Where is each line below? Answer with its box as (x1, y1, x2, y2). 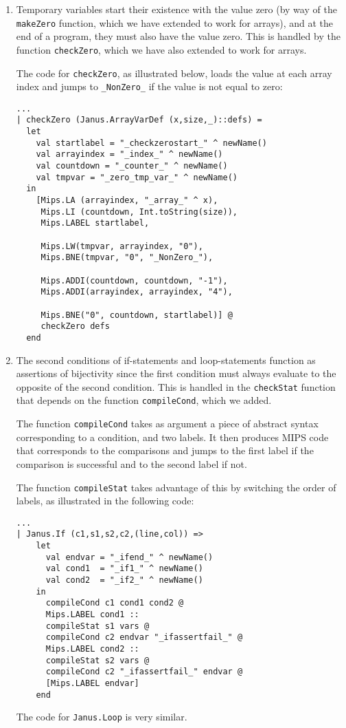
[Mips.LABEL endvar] (45, 678, 139, 688)
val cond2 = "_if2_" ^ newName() (45, 575, 203, 586)
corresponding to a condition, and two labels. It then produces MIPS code (16, 429, 329, 444)
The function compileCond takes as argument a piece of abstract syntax (16, 416, 319, 431)
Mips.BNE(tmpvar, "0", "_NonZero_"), (41, 253, 214, 263)
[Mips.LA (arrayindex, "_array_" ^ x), (36, 195, 218, 206)
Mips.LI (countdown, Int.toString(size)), (41, 206, 238, 217)
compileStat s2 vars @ (45, 655, 150, 665)
